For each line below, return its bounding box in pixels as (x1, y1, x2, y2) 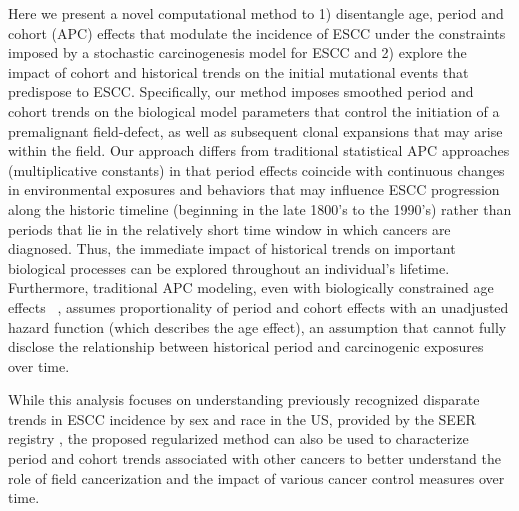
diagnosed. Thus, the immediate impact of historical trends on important (8, 238, 456, 259)
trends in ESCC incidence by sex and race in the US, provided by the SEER (8, 408, 476, 429)
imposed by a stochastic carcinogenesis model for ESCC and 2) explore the (8, 42, 467, 63)
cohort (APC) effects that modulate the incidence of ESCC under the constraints (8, 22, 506, 43)
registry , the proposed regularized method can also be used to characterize (8, 428, 469, 449)
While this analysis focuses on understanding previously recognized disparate (8, 389, 480, 410)
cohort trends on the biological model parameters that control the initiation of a (8, 100, 500, 121)
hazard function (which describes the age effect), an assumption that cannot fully (8, 316, 507, 337)
